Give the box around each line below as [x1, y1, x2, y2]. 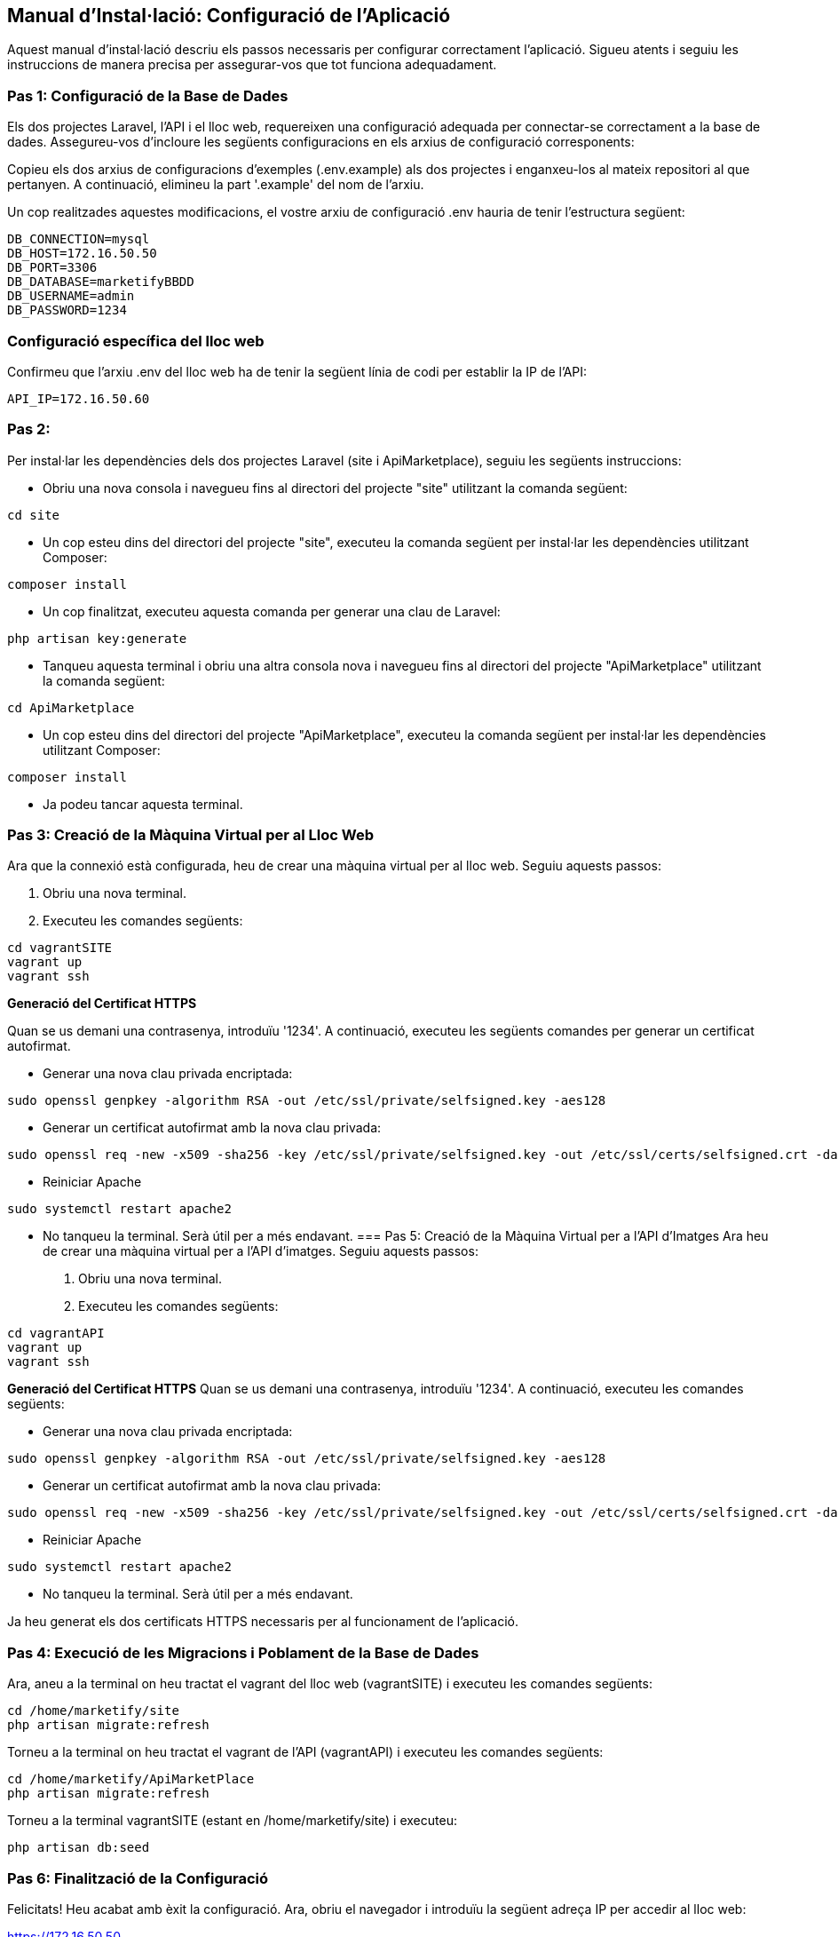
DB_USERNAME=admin [7, 289, 135, 304]
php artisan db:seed [7, 1840, 150, 1855]
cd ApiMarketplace [7, 700, 135, 715]
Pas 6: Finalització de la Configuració [7, 1869, 268, 1887]
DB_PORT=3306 [7, 260, 98, 275]
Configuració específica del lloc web [7, 331, 265, 350]
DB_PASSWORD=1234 [7, 303, 127, 318]
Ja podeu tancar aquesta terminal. [43, 796, 243, 812]
